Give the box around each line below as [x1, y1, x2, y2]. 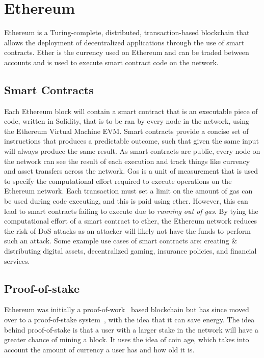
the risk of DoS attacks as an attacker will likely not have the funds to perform [4, 225, 251, 236]
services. [4, 255, 30, 266]
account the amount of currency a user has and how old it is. [4, 344, 195, 354]
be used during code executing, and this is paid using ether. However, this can [4, 196, 248, 206]
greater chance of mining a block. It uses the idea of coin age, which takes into [4, 334, 249, 345]
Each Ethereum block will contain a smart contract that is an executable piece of [4, 105, 258, 116]
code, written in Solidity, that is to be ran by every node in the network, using [4, 116, 250, 126]
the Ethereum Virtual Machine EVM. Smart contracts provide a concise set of [4, 125, 249, 136]
